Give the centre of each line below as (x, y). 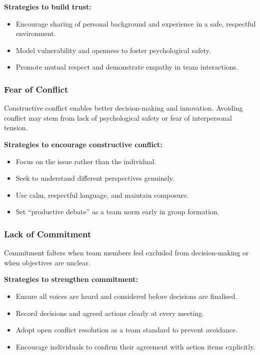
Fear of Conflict (36, 89)
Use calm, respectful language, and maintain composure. (102, 195)
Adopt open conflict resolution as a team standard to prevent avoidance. (127, 330)
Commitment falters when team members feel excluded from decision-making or (126, 253)
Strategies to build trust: (48, 7)
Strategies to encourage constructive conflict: (83, 144)
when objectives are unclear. (47, 262)
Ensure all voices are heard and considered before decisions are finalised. (126, 296)
